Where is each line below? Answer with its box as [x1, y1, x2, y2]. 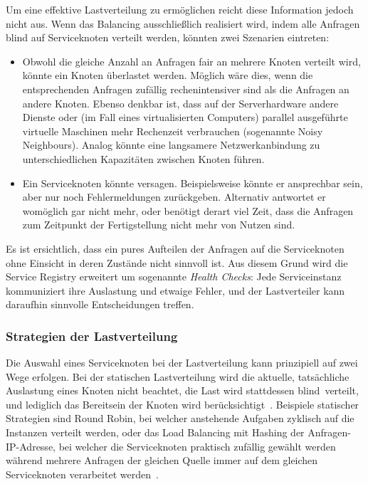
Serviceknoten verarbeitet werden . [6, 466, 159, 481]
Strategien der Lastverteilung [6, 327, 178, 344]
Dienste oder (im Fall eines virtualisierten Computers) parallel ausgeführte [22, 110, 348, 125]
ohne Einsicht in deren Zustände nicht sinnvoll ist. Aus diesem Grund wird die [6, 255, 348, 270]
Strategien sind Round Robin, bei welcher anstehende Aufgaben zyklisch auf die [6, 411, 354, 426]
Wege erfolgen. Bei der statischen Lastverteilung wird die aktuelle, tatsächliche [6, 369, 349, 384]
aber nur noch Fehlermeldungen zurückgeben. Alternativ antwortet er [22, 189, 326, 204]
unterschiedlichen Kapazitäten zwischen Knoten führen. [22, 151, 265, 166]
